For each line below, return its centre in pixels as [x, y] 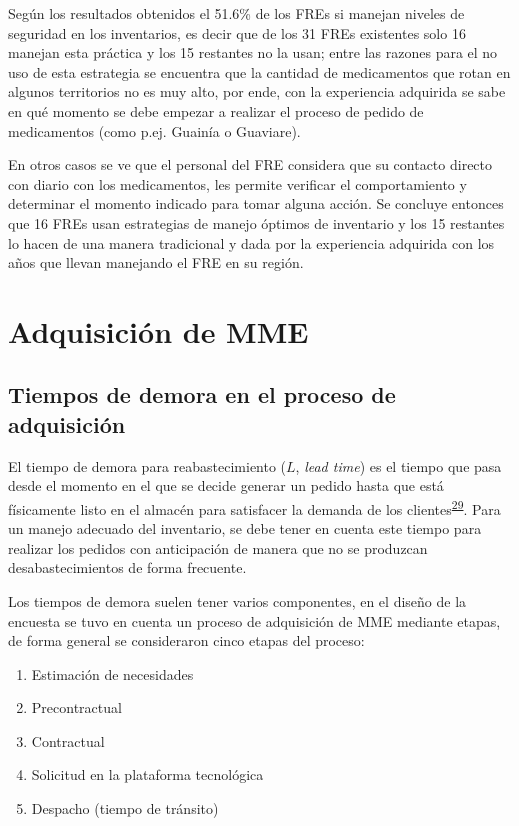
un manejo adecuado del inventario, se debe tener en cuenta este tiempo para [245, 528]
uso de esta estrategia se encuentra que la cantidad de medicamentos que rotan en [259, 71]
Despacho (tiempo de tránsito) [125, 808]
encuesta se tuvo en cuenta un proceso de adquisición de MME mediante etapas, [254, 620]
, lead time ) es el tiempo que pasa [398, 465]
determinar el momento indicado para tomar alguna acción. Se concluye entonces [256, 203]
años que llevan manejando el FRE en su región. [156, 262]
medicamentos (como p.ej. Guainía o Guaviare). [154, 130]
